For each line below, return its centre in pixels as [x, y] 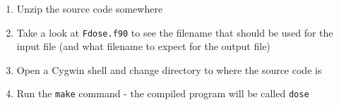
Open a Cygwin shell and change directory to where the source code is [169, 69]
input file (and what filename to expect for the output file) [143, 46]
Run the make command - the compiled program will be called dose [163, 93]
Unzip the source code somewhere [90, 8]
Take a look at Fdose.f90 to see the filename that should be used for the [175, 32]
